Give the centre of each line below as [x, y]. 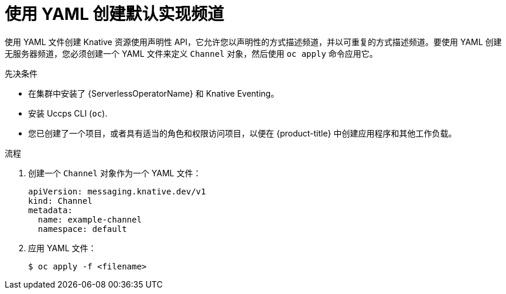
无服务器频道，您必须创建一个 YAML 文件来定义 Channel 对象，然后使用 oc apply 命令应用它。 [191, 53]
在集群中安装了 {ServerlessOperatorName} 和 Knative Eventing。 [154, 93]
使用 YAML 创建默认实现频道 [114, 14]
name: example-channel [90, 219]
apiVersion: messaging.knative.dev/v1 [117, 191]
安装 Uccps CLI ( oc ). [68, 113]
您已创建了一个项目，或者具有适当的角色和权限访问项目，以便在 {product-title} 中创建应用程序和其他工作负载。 [242, 133]
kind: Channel [60, 201]
